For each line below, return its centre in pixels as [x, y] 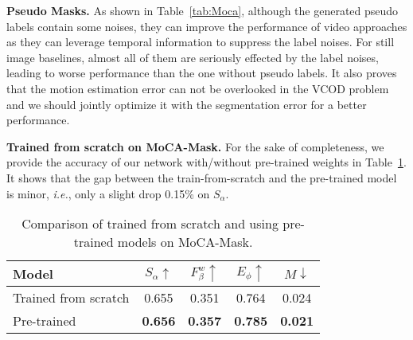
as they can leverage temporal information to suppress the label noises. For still [201, 42]
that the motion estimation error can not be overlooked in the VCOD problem [198, 88]
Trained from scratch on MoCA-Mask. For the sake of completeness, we [195, 146]
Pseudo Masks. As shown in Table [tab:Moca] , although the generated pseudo [203, 10]
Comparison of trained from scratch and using [150, 224]
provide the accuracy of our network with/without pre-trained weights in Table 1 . [206, 162]
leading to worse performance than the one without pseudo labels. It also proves [202, 73]
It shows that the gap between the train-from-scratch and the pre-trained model [202, 177]
